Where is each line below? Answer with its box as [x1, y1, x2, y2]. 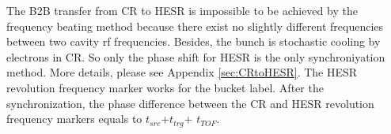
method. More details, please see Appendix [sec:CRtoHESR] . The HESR [6, 64, 358, 80]
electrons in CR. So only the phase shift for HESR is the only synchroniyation [6, 48, 385, 65]
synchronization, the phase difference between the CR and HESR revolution [6, 95, 374, 111]
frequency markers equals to [6, 110, 142, 127]
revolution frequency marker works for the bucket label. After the [6, 79, 324, 95]
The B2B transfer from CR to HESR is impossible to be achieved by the [6, 2, 358, 18]
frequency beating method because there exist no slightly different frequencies [6, 17, 384, 34]
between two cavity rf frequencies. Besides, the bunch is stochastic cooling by [6, 33, 381, 50]
